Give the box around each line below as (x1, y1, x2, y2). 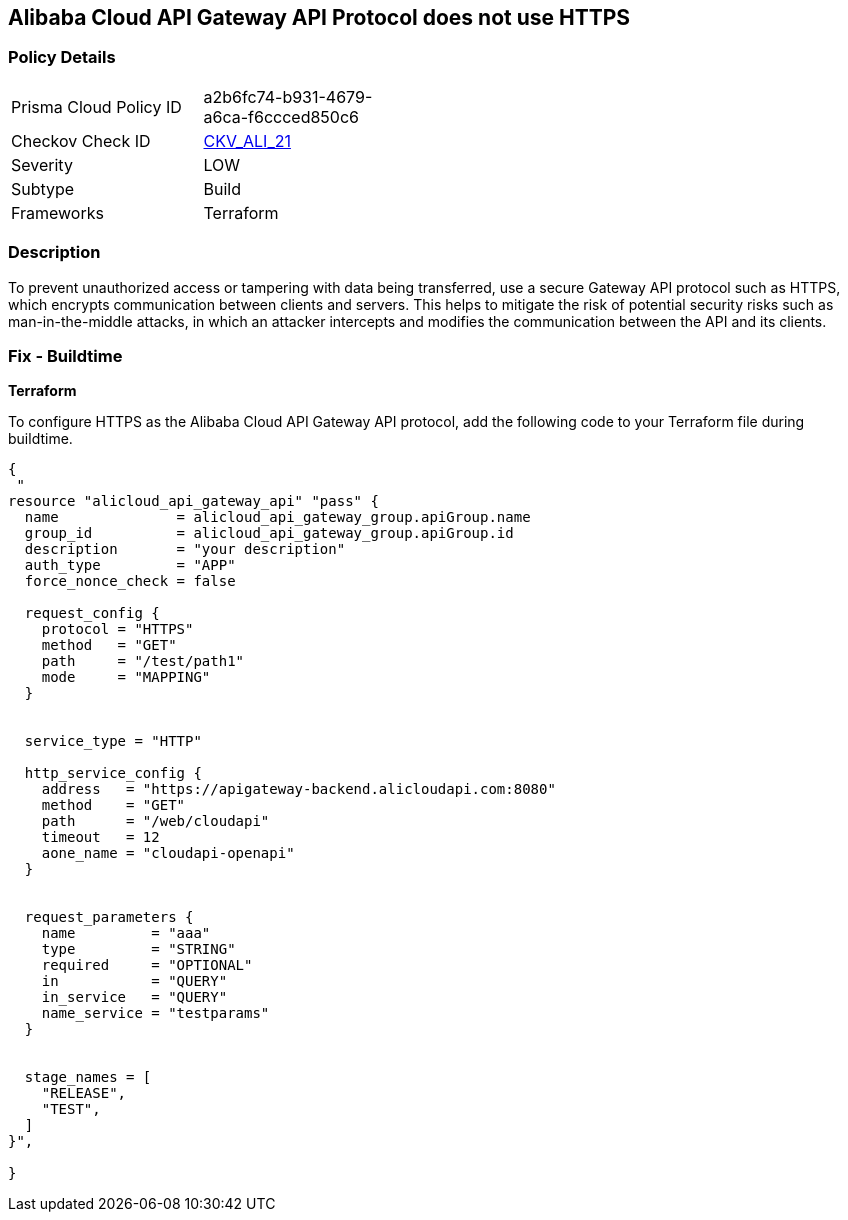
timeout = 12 (41, 829, 160, 846)
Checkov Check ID (11, 130, 151, 151)
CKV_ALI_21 (203, 130, 291, 151)
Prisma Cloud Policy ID (11, 96, 182, 117)
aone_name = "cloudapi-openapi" (41, 845, 295, 862)
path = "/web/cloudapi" (41, 813, 270, 830)
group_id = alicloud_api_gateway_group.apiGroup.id (24, 525, 514, 542)
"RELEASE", (41, 1085, 127, 1102)
